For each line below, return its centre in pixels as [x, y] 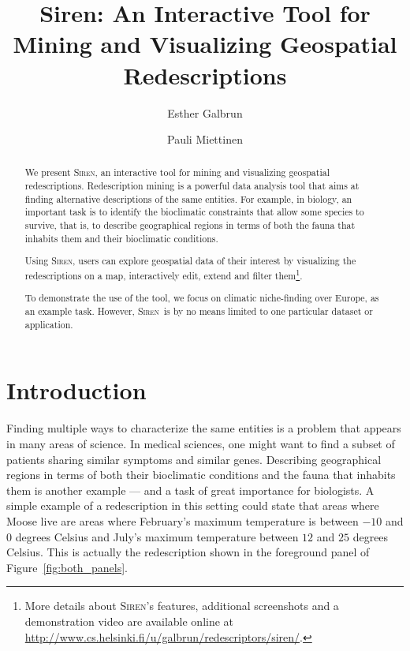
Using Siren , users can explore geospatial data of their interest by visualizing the [190, 261]
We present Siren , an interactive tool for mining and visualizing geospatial [177, 172]
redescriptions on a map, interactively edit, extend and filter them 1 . [164, 274]
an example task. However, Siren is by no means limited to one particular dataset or [199, 311]
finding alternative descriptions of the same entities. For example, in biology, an [188, 198]
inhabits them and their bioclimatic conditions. [121, 238]
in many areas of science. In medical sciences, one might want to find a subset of [201, 443]
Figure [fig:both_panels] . [67, 567]
